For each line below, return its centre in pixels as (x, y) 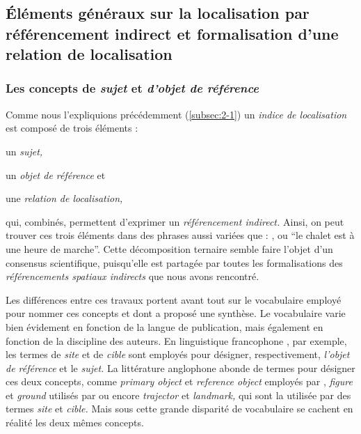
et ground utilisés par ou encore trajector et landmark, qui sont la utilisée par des (178, 395)
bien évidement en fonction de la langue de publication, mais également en (165, 326)
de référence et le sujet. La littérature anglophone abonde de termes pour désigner (180, 367)
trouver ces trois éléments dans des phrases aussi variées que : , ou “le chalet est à (180, 235)
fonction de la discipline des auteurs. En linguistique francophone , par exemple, (176, 340)
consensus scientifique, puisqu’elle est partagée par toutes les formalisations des (174, 262)
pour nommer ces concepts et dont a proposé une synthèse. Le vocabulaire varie (176, 313)
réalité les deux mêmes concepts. (75, 423)
